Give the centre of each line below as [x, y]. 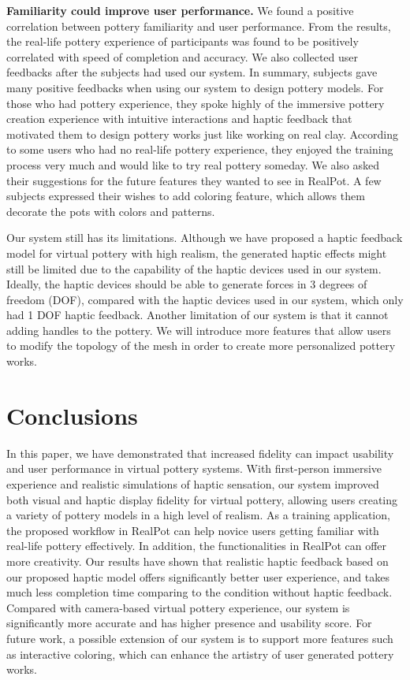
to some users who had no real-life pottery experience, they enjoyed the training [200, 149]
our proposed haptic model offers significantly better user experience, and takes [198, 576]
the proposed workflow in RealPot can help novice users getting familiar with [193, 530]
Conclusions [72, 415]
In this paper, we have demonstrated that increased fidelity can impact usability [200, 453]
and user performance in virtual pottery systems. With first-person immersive [194, 468]
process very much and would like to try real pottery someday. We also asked [193, 164]
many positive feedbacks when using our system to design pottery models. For [195, 87]
